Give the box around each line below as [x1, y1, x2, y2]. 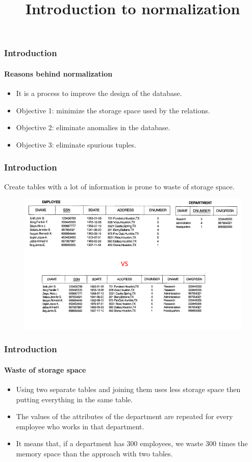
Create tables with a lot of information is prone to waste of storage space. [4, 181, 235, 191]
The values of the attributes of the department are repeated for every [16, 411, 233, 422]
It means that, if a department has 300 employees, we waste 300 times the [16, 438, 248, 449]
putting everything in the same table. [16, 394, 133, 404]
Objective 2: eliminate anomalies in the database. [16, 122, 170, 133]
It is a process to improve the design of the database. [16, 88, 182, 99]
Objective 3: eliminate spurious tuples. [16, 139, 136, 150]
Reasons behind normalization [4, 68, 113, 79]
